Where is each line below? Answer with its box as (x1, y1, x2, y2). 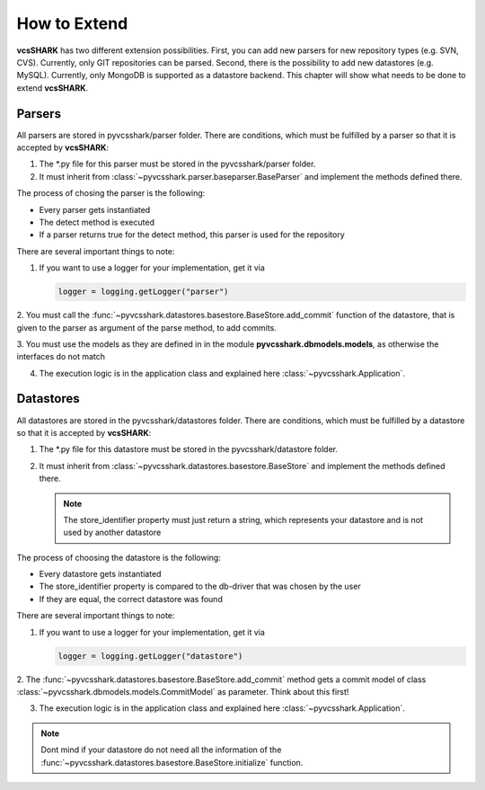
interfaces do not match (16, 351, 106, 362)
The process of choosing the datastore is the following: (16, 552, 222, 563)
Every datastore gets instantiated (39, 569, 162, 580)
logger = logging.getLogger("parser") (57, 287, 229, 297)
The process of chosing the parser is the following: (16, 188, 206, 199)
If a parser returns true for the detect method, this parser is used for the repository (39, 229, 345, 240)
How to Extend (16, 13, 128, 33)
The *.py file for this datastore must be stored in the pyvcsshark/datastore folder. (39, 444, 339, 455)
